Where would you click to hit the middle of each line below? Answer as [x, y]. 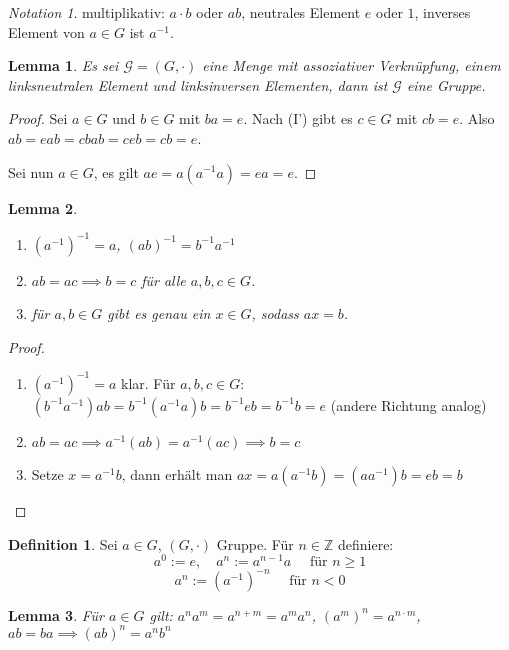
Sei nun [31, 171]
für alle [163, 279]
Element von [46, 31]
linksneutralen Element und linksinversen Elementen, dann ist [198, 84]
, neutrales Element [301, 12]
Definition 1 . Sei [63, 543]
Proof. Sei [38, 118]
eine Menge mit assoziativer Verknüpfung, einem [351, 65]
